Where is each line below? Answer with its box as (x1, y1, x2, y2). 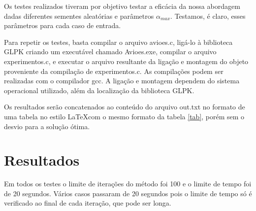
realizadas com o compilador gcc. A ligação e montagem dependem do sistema (4, 75, 240, 86)
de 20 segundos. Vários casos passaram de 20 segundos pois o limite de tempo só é (4, 188, 252, 198)
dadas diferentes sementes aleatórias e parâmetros (4, 10, 154, 21)
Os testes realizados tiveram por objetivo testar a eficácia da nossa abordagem (4, 1, 240, 11)
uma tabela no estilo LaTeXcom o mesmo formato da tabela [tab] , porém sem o (4, 111, 245, 121)
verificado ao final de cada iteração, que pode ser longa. (4, 198, 171, 208)
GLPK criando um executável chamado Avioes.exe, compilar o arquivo (4, 46, 217, 57)
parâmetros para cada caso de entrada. (4, 20, 121, 31)
